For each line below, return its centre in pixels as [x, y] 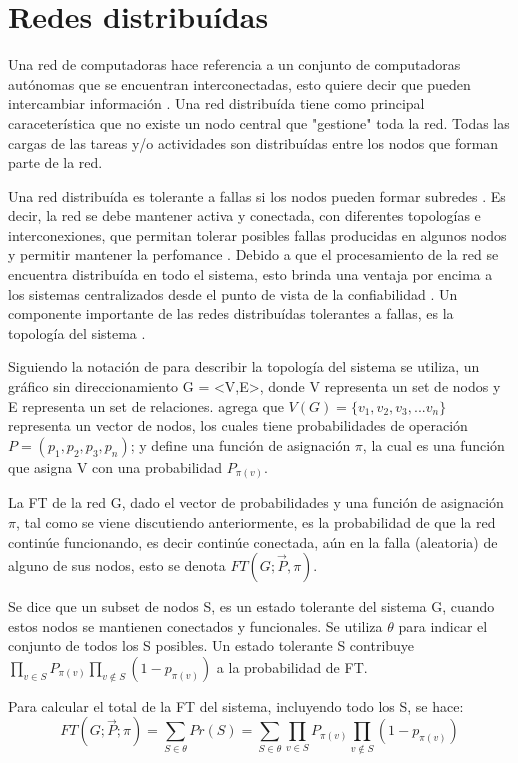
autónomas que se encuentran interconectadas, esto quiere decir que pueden [239, 83]
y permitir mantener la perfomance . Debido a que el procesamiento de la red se [253, 254]
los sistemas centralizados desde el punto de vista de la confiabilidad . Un [233, 293]
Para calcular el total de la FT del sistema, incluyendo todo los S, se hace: [236, 705]
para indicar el [443, 625]
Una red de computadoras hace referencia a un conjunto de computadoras [234, 64]
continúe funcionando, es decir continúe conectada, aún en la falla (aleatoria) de [253, 541]
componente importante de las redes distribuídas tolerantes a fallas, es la [231, 313]
